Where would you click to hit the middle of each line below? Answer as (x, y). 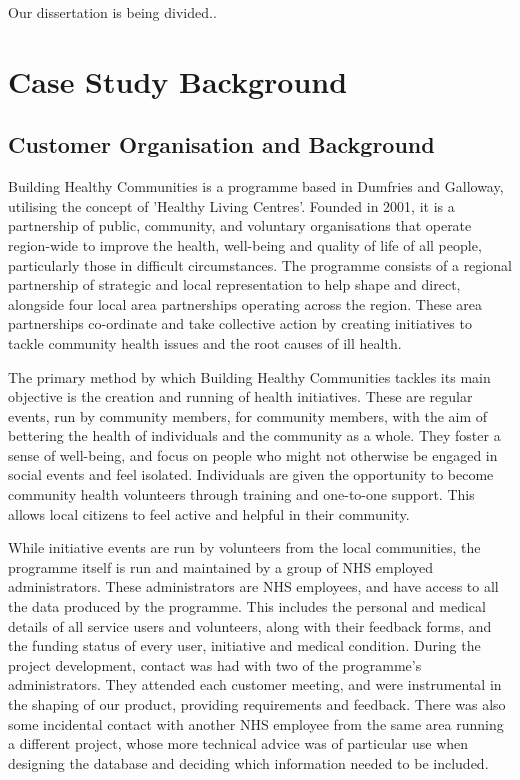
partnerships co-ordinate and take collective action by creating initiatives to (240, 323)
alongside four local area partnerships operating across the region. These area (245, 303)
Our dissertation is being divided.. (112, 12)
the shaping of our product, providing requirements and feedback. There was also (257, 704)
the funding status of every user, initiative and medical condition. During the (244, 645)
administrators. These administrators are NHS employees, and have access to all (253, 586)
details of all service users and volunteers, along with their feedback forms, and (250, 625)
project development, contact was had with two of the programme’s (215, 664)
